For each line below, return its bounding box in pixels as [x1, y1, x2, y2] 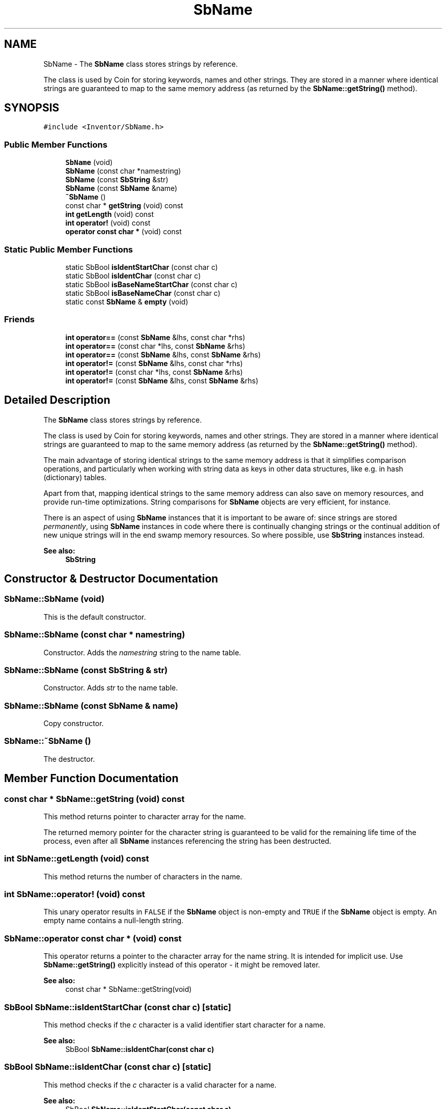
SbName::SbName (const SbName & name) [4, 700, 178, 711]
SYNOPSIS [4, 101, 60, 115]
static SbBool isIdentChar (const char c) [65, 271, 201, 280]
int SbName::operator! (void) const [4, 889, 145, 900]
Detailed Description [4, 394, 110, 407]
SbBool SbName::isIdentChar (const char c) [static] [4, 1062, 211, 1072]
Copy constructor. [43, 719, 104, 728]
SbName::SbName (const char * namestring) [4, 629, 185, 640]
